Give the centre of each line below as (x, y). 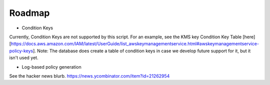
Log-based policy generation (52, 67)
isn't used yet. (24, 58)
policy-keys (21, 51)
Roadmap (29, 13)
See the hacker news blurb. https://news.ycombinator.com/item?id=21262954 (89, 76)
